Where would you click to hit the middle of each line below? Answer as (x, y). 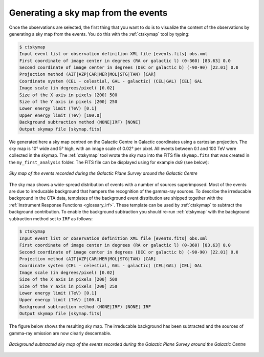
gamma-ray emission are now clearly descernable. (60, 333)
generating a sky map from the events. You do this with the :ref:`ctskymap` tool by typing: (99, 34)
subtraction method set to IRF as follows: (51, 219)
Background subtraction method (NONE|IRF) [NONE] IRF (85, 307)
